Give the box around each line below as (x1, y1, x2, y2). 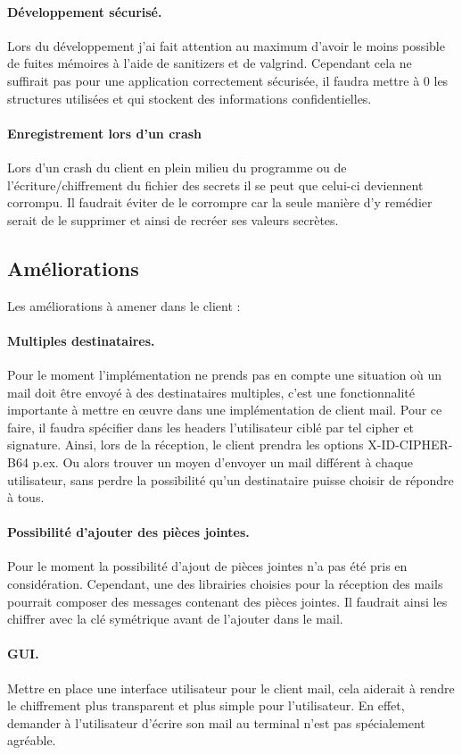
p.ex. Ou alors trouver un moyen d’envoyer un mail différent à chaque (32, 452, 414, 471)
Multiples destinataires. (7, 331, 155, 349)
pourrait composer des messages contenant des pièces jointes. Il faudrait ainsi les (7, 591, 448, 610)
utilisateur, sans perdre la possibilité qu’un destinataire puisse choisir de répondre (7, 470, 454, 489)
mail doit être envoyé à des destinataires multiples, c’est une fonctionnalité (7, 382, 415, 401)
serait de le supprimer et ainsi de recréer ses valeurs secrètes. (7, 210, 339, 229)
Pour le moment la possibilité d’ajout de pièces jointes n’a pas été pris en (7, 557, 408, 575)
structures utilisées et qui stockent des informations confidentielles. (7, 88, 372, 107)
